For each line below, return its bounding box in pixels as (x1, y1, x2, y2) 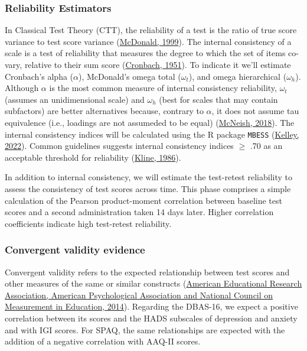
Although (5, 82, 39, 94)
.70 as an (250, 139, 283, 152)
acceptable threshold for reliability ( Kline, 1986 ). (5, 151, 181, 163)
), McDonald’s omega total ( (79, 70, 181, 82)
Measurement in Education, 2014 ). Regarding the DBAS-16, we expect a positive (5, 300, 298, 313)
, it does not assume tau (211, 105, 299, 117)
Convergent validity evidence (5, 242, 145, 257)
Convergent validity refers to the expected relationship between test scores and (5, 265, 290, 278)
